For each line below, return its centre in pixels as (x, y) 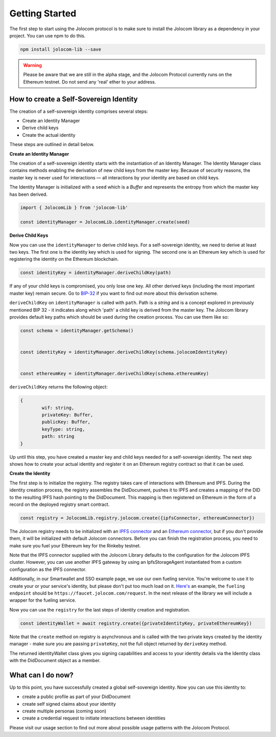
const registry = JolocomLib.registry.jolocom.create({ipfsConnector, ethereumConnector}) (137, 518)
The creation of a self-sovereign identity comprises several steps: (79, 111)
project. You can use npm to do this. (48, 35)
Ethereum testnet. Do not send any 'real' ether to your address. (89, 81)
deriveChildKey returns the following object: (59, 387)
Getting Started (43, 13)
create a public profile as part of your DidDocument (76, 697)
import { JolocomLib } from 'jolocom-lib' (74, 208)
